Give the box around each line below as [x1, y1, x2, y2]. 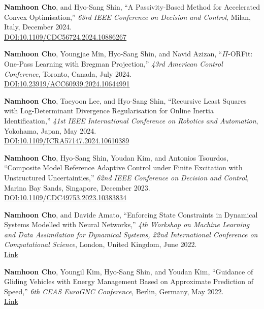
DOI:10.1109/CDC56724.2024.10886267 [4, 31, 127, 42]
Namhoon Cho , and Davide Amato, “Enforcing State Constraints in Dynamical [4, 209, 258, 220]
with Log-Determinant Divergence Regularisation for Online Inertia [4, 105, 214, 116]
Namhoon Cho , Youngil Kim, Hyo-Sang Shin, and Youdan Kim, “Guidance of [4, 266, 253, 276]
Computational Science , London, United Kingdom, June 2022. [4, 239, 197, 250]
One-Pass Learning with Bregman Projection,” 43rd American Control [4, 58, 223, 69]
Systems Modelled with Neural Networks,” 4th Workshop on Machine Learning [4, 219, 250, 230]
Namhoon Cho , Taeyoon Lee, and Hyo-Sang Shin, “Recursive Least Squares [4, 95, 247, 106]
